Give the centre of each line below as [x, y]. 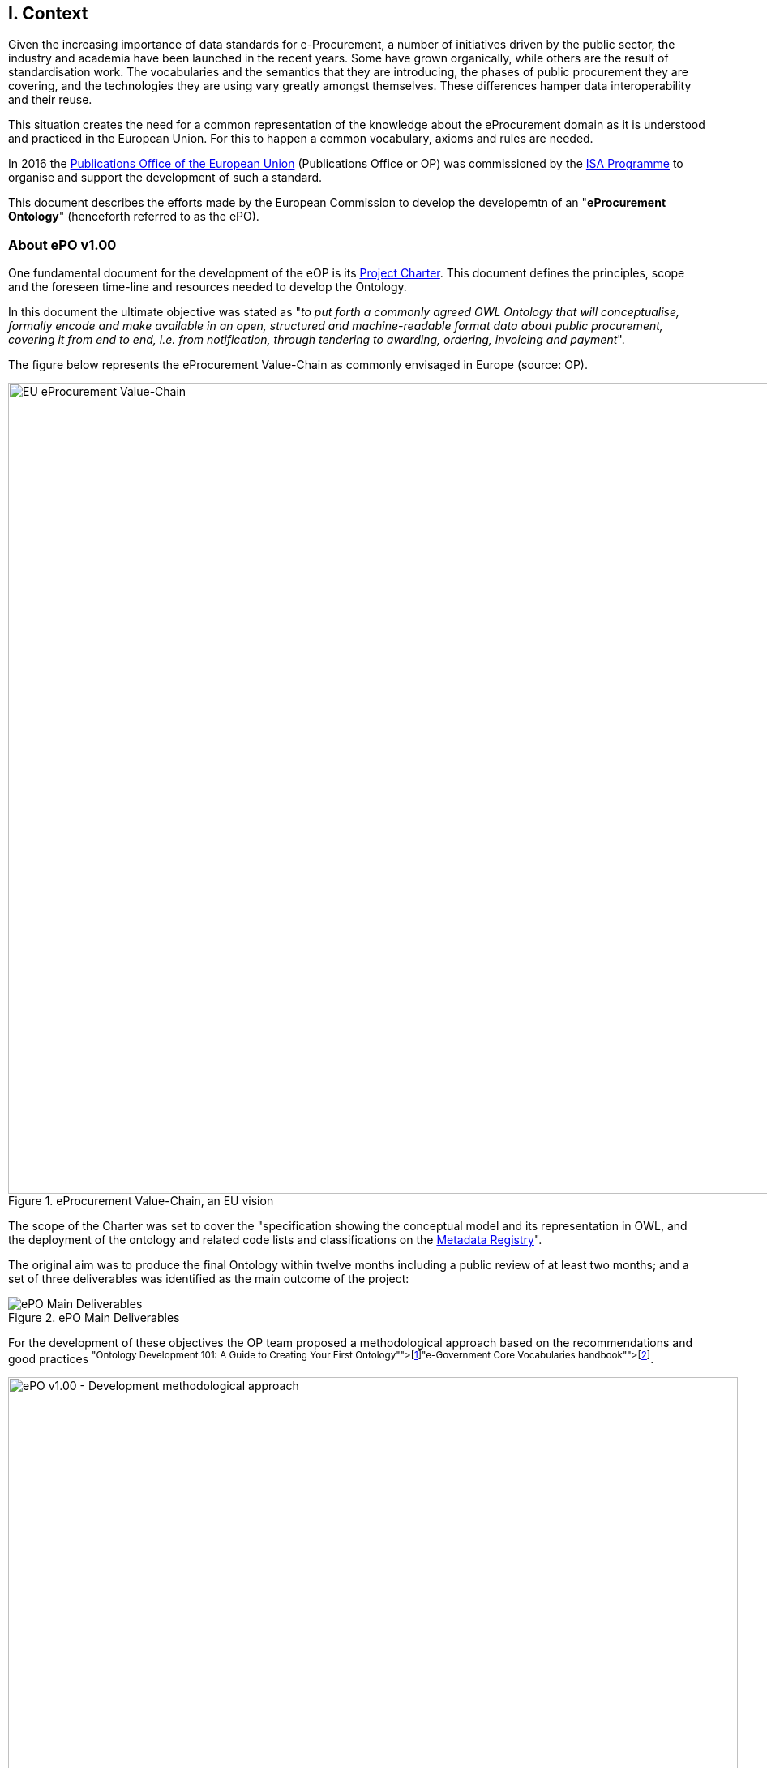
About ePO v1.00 [62, 245]
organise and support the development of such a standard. [165, 178]
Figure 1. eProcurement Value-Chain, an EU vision [141, 1201]
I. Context [48, 13]
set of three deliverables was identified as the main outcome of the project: [209, 1279]
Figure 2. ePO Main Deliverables [94, 1318]
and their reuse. [50, 100]
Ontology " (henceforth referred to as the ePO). [134, 217]
